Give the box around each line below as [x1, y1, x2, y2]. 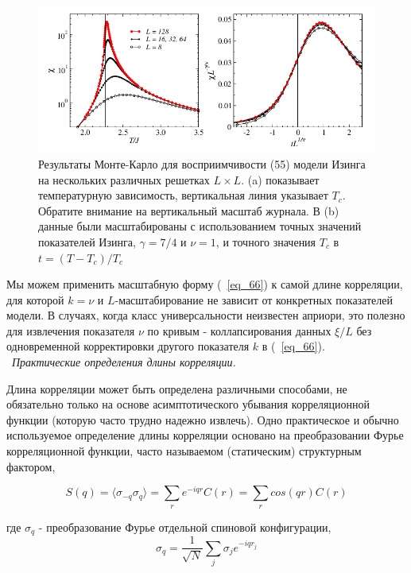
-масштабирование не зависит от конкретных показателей [114, 291, 393, 308]
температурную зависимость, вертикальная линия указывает [38, 187, 328, 203]
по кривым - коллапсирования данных [147, 322, 332, 339]
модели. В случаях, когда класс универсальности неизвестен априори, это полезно [6, 307, 405, 323]
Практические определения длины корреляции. [12, 354, 236, 370]
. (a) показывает [241, 171, 320, 188]
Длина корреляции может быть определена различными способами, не [6, 380, 347, 397]
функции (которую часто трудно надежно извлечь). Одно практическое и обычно [6, 411, 399, 428]
